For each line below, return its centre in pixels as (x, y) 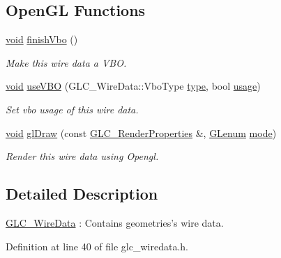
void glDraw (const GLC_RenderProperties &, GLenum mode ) (141, 132)
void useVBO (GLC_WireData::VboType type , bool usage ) (133, 86)
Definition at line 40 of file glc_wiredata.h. (97, 246)
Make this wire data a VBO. (66, 62)
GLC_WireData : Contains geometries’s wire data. (115, 222)
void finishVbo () (42, 39)
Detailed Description (82, 194)
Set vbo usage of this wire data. (72, 109)
